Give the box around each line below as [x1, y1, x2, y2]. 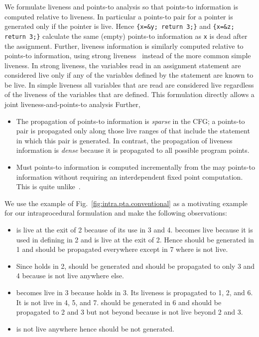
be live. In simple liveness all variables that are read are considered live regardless [4, 79, 254, 90]
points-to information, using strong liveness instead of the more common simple [4, 50, 251, 61]
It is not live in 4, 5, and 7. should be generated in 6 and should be [16, 297, 222, 307]
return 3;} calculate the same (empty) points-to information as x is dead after [4, 30, 248, 41]
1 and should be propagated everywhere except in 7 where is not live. [16, 244, 228, 254]
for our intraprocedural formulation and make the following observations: [4, 208, 227, 218]
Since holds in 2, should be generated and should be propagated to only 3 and [16, 260, 255, 271]
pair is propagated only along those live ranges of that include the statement [16, 125, 250, 136]
